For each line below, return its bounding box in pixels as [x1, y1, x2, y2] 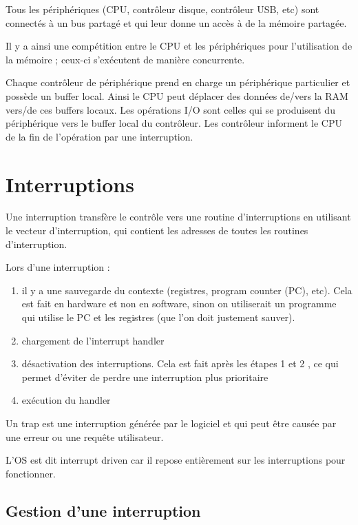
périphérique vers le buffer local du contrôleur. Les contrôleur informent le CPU [6, 116, 342, 130]
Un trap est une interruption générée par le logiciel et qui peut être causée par [6, 416, 337, 430]
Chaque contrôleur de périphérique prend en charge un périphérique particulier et [6, 75, 350, 90]
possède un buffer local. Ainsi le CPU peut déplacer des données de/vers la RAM [6, 88, 348, 103]
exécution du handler [21, 393, 111, 407]
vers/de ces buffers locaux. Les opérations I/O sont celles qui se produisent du [6, 102, 335, 116]
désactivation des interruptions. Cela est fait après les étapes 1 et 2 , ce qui [21, 356, 339, 371]
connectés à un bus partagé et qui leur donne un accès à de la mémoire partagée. [6, 15, 347, 30]
